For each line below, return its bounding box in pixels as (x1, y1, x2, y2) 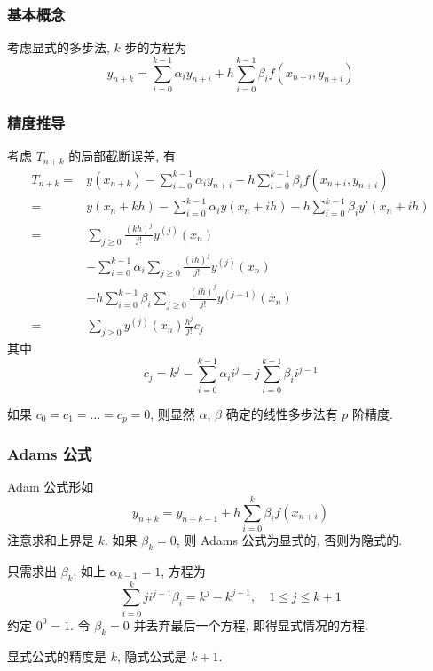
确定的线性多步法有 (225, 404, 338, 422)
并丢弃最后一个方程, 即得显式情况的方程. (133, 615, 368, 634)
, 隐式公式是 (116, 646, 187, 665)
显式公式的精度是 (7, 646, 106, 665)
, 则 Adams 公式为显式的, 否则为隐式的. (176, 531, 403, 549)
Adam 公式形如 (7, 478, 94, 496)
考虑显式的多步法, (7, 38, 110, 57)
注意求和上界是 (7, 531, 94, 549)
